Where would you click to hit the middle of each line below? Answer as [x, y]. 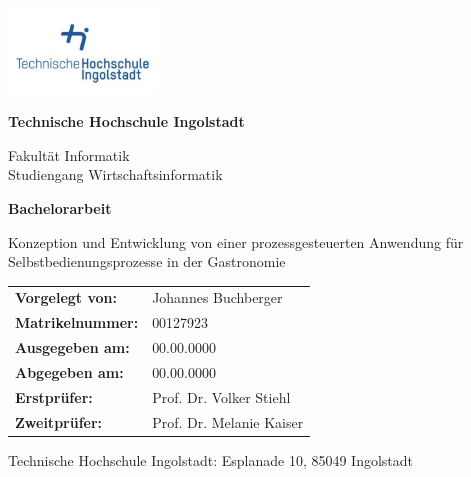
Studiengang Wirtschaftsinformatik [115, 174]
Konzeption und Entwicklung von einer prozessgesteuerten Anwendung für [236, 241]
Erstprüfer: [54, 396]
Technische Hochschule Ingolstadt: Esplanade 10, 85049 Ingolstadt [211, 459]
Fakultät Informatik [69, 154]
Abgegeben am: [69, 372]
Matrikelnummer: [77, 322]
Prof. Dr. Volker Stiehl [221, 396]
